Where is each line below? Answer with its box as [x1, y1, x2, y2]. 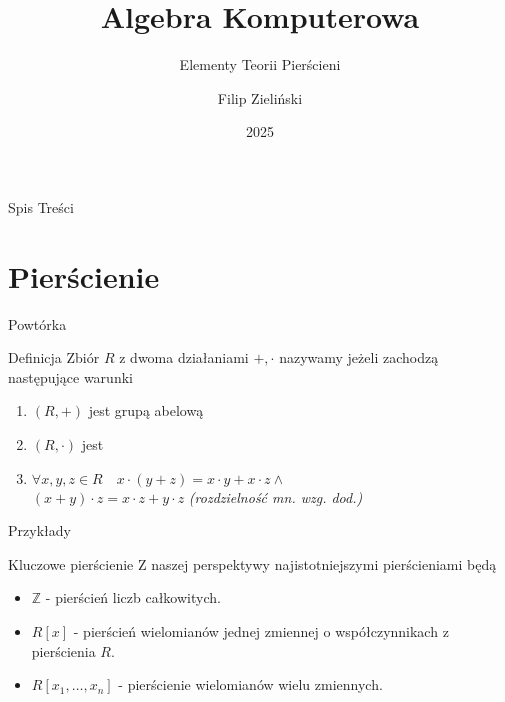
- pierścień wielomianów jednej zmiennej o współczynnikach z [73, 620, 449, 641]
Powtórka [8, 313, 67, 334]
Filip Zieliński [217, 87, 303, 108]
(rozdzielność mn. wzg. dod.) [188, 486, 363, 507]
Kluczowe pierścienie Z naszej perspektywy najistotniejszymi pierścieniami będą [8, 553, 497, 574]
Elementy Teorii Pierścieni [179, 54, 341, 75]
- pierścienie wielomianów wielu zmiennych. [118, 674, 383, 695]
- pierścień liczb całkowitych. [45, 587, 221, 608]
